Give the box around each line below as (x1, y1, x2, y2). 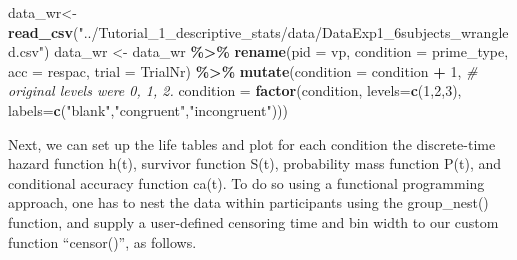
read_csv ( (8, 21, 79, 42)
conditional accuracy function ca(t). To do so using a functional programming (8, 172, 485, 193)
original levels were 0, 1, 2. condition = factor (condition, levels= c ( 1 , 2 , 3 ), (8, 80, 462, 101)
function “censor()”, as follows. (8, 231, 197, 252)
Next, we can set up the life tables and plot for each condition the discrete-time (8, 133, 496, 154)
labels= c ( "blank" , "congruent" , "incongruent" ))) (8, 99, 288, 120)
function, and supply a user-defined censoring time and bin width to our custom (8, 211, 499, 232)
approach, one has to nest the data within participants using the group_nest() (8, 192, 489, 213)
